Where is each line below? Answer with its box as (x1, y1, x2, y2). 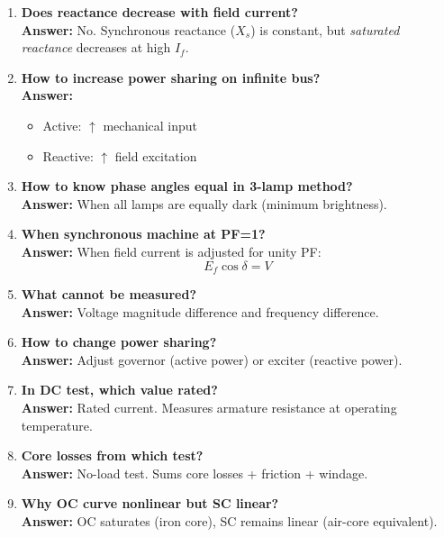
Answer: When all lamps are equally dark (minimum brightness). (21, 194, 387, 213)
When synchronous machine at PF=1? (21, 224, 266, 243)
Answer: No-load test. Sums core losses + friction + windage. (21, 463, 368, 482)
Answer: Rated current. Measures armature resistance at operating (21, 397, 397, 416)
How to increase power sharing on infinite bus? (21, 68, 321, 86)
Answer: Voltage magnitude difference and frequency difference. (21, 302, 379, 321)
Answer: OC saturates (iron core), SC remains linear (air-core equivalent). (21, 511, 438, 530)
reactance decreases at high (21, 38, 171, 57)
